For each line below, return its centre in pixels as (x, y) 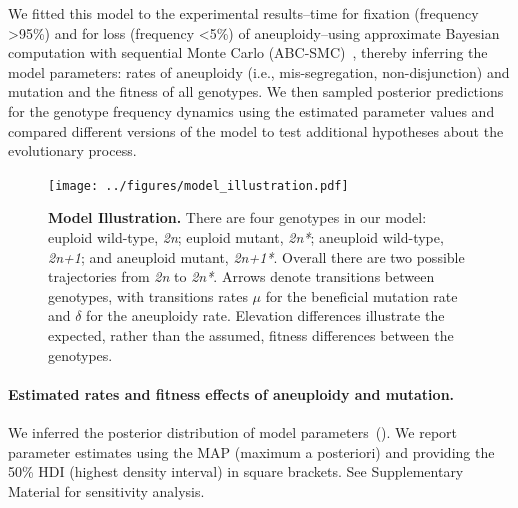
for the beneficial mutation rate (361, 295)
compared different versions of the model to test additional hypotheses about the (256, 130)
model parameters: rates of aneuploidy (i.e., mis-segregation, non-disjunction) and (259, 71)
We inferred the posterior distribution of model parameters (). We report (233, 431)
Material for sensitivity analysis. (106, 490)
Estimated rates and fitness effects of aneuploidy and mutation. (231, 393)
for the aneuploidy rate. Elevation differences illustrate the (265, 315)
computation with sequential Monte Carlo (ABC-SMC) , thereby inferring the (248, 52)
